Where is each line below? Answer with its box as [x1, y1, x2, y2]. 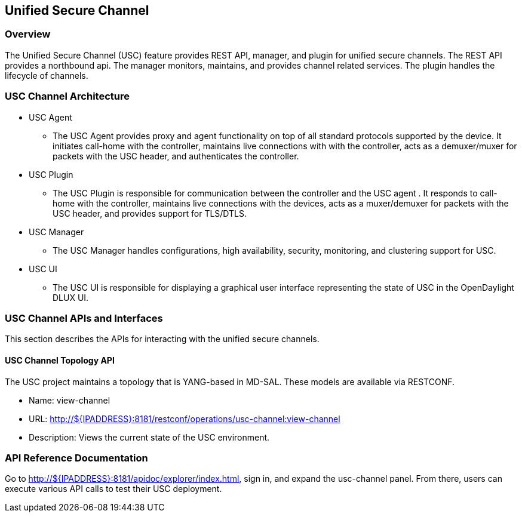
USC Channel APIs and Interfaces [5, 312, 163, 324]
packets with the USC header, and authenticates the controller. [53, 150, 299, 161]
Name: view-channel [29, 395, 110, 405]
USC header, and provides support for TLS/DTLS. [53, 208, 247, 219]
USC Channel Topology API [5, 355, 115, 365]
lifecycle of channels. [5, 70, 88, 81]
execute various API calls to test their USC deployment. [5, 484, 222, 494]
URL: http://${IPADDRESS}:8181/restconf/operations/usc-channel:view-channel [29, 413, 340, 424]
